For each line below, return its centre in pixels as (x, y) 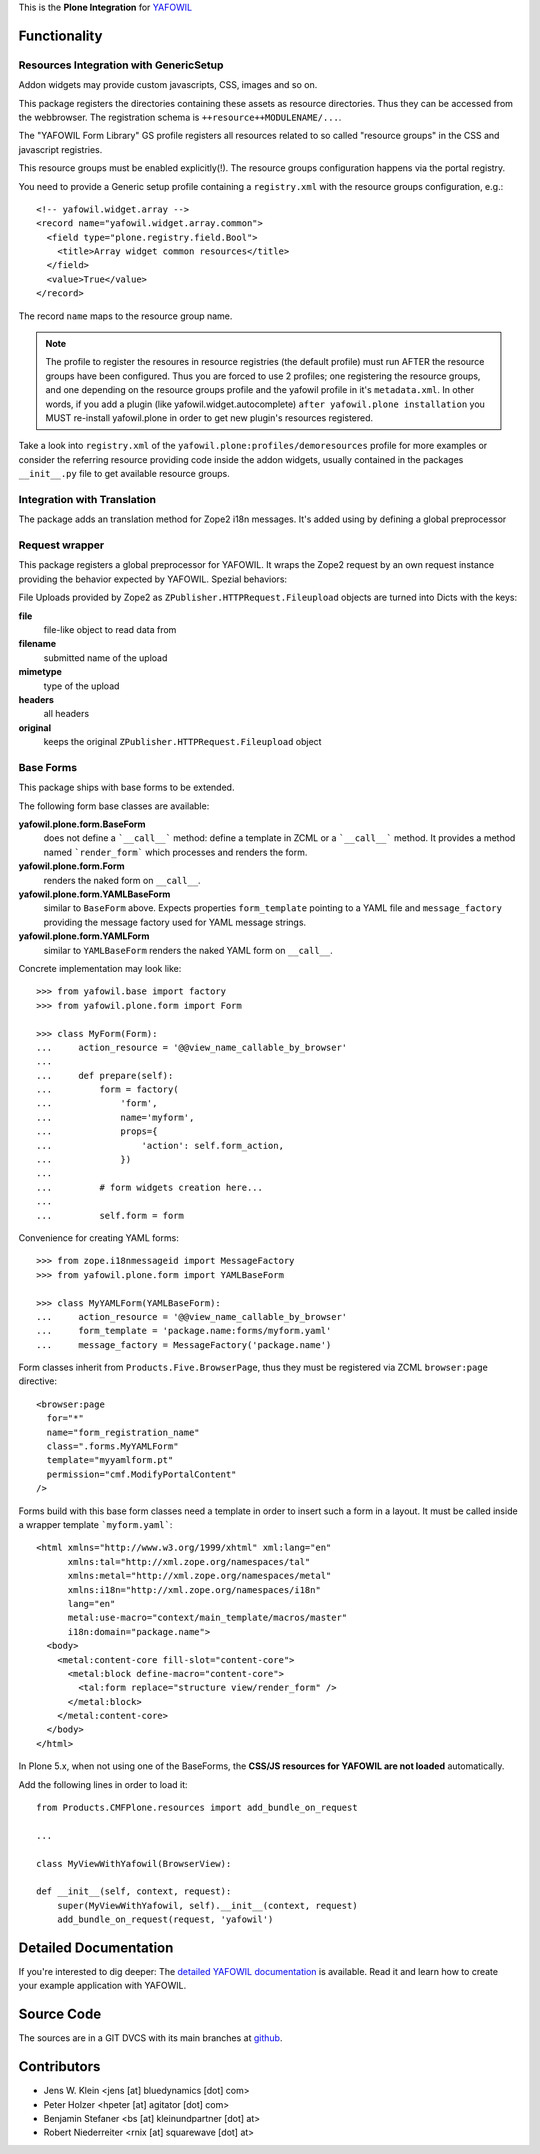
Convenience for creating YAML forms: (98, 1237)
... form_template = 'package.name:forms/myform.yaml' (184, 1331)
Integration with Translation (87, 499)
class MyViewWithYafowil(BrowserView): (134, 1863)
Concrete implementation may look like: (100, 968)
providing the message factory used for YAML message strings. (175, 922)
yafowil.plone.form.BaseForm (82, 824)
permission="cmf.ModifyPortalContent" (141, 1474)
